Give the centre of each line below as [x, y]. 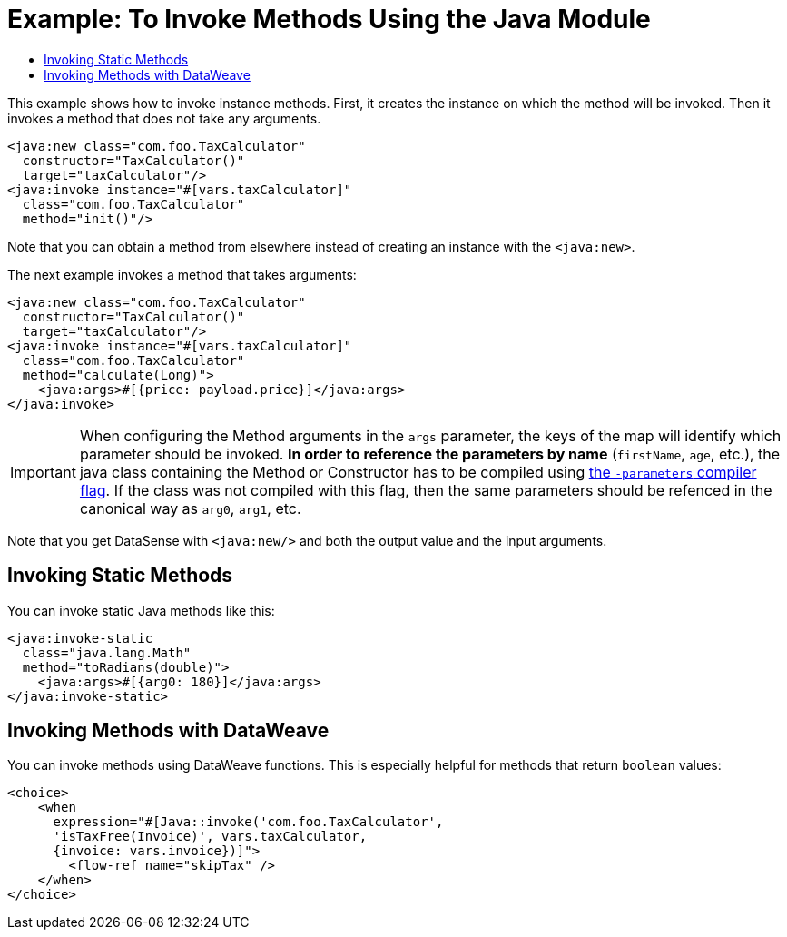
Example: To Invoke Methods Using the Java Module [329, 19]
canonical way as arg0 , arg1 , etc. [190, 508]
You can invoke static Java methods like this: [141, 610]
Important [43, 472]
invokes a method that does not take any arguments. [164, 118]
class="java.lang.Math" [107, 652]
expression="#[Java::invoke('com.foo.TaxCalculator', [248, 822]
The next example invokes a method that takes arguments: [182, 274]
